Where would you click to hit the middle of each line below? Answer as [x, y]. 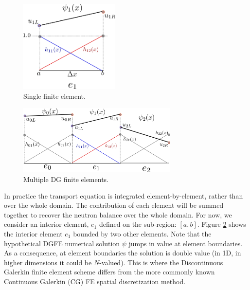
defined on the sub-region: [138, 224]
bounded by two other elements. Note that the [142, 233]
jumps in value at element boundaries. [186, 243]
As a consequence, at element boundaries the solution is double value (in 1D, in [123, 253]
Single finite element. [54, 96]
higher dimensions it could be [48, 262]
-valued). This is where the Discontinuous [161, 262]
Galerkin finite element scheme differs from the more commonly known [109, 272]
